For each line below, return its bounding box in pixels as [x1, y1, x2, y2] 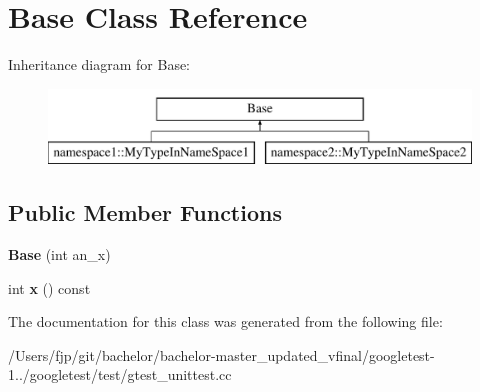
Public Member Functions [8, 197, 282, 228]
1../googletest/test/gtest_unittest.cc [8, 364, 232, 385]
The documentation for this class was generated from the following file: [8, 311, 443, 332]
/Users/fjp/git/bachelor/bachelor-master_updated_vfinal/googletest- [8, 344, 435, 365]
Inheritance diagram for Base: [8, 54, 190, 75]
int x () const [8, 277, 91, 298]
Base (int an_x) [8, 244, 111, 265]
